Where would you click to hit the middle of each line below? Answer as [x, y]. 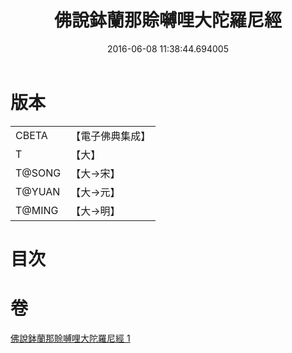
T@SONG [38, 173]
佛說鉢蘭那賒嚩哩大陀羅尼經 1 [70, 338]
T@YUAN [38, 191]
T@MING [37, 210]
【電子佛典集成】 [111, 136]
